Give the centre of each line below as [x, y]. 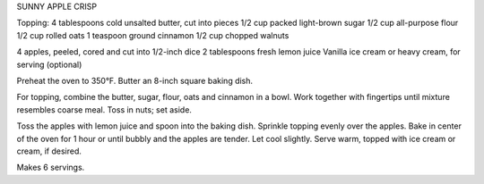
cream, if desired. [49, 151]
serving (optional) [49, 64]
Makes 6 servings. [51, 167]
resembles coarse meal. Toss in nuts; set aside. [104, 109]
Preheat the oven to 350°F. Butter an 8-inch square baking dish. [135, 80]
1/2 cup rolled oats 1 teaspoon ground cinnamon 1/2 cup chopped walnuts [153, 35]
